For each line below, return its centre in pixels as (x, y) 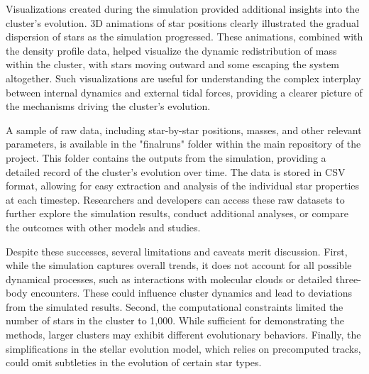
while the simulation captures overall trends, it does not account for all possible (179, 265)
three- (348, 279)
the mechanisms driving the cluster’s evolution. (108, 106)
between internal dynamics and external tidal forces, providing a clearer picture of (184, 92)
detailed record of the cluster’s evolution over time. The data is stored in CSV (176, 171)
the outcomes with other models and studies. (103, 227)
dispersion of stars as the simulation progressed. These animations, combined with (184, 37)
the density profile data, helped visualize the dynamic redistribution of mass (171, 50)
